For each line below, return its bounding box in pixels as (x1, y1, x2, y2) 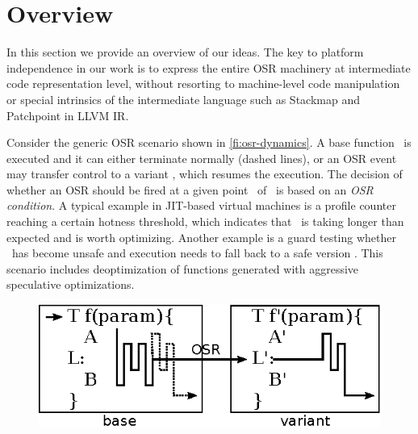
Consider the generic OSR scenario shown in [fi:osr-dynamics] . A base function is (6, 134, 412, 151)
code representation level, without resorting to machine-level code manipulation (6, 75, 400, 92)
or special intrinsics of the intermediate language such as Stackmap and (6, 90, 360, 107)
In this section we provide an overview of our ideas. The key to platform (6, 44, 364, 61)
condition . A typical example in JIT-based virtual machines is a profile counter (6, 197, 396, 214)
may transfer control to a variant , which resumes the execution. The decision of (6, 165, 403, 182)
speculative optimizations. (6, 276, 135, 293)
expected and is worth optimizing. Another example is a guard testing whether (6, 228, 396, 245)
